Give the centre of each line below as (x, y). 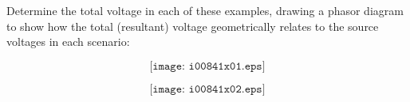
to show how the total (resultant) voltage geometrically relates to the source (193, 26)
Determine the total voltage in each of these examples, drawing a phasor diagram (205, 10)
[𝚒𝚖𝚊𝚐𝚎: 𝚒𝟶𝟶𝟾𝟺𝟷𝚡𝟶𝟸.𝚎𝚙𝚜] (207, 89)
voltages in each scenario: (68, 42)
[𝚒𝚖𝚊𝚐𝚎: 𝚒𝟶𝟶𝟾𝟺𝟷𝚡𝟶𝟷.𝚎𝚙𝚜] (207, 66)
